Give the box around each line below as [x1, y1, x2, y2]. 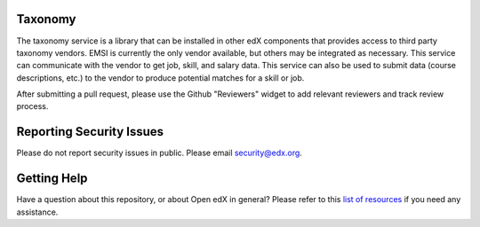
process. [16, 101, 49, 112]
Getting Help [16, 171, 88, 186]
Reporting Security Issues [16, 124, 164, 139]
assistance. [16, 207, 59, 217]
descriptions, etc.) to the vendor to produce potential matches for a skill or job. [16, 72, 305, 83]
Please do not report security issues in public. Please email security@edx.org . [16, 147, 302, 159]
